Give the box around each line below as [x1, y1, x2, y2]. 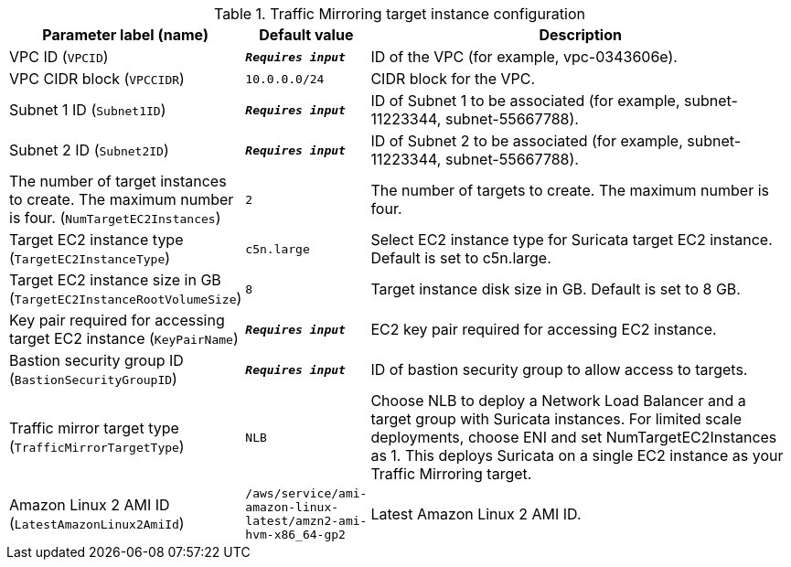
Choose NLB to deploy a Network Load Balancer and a [370, 391, 746, 410]
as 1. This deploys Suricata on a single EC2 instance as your [370, 446, 784, 465]
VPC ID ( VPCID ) [9, 48, 109, 66]
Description [539, 26, 622, 44]
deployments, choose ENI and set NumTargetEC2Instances [370, 428, 777, 446]
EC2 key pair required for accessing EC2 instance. [370, 320, 717, 338]
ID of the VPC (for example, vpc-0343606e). [370, 48, 678, 66]
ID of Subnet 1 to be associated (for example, [370, 91, 680, 110]
